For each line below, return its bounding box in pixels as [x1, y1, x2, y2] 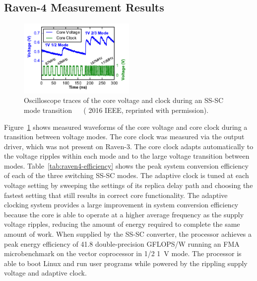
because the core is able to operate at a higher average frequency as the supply [4, 209, 244, 219]
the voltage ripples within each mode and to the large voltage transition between [4, 151, 250, 161]
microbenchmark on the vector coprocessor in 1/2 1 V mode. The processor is [4, 248, 242, 259]
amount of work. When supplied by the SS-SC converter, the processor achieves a [4, 229, 252, 239]
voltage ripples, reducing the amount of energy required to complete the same [4, 219, 240, 229]
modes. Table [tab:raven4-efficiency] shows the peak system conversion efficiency [4, 160, 249, 171]
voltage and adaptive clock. [4, 268, 87, 278]
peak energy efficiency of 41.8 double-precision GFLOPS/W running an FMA [4, 238, 240, 249]
